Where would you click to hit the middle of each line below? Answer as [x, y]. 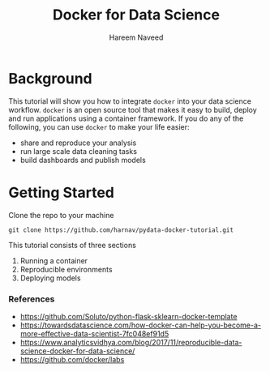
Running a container [54, 260]
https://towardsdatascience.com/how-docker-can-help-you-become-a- [141, 325]
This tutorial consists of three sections [72, 245]
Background [50, 78]
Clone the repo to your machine [61, 215]
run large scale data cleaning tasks [79, 151]
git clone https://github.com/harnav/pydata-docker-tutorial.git [121, 230]
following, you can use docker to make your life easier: [99, 126]
